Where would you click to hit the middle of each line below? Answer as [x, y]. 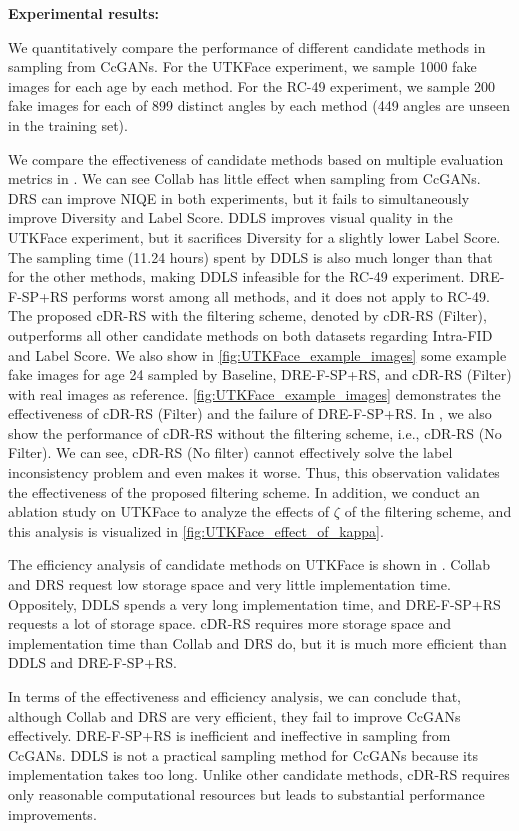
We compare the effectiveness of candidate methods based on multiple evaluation [256, 158]
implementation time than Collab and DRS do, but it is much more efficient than [257, 642]
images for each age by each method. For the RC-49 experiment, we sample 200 [252, 85]
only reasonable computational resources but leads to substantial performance [246, 793]
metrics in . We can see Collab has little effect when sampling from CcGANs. [244, 178]
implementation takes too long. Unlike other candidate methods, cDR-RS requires [259, 774]
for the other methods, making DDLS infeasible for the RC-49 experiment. [236, 276]
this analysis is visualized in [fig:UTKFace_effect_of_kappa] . [196, 530]
